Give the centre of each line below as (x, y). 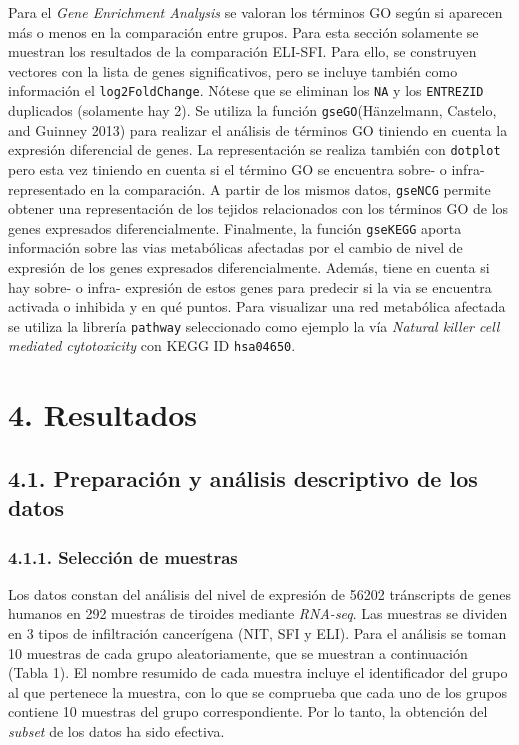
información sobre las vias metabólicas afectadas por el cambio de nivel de (235, 247)
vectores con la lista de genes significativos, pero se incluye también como (233, 70)
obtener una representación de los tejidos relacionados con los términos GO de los (258, 208)
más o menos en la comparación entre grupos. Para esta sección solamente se (243, 31)
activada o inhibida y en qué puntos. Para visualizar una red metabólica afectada (257, 306)
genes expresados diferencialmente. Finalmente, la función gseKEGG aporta (235, 227)
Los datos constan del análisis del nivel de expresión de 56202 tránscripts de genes (260, 593)
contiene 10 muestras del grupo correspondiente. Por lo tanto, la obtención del (248, 711)
